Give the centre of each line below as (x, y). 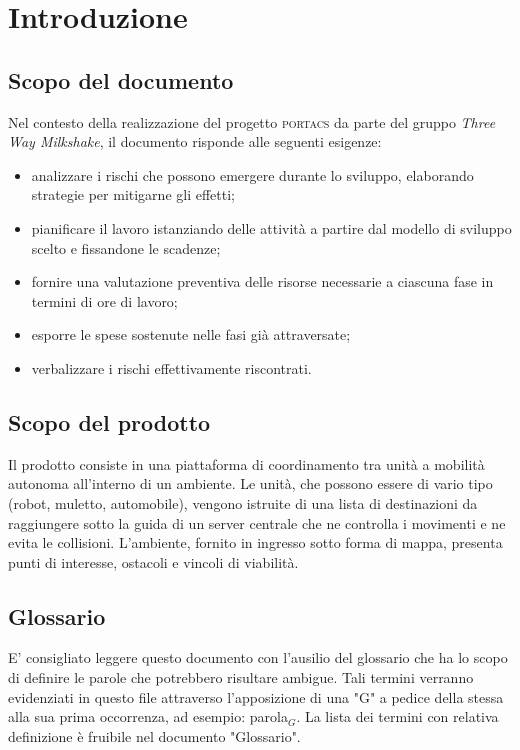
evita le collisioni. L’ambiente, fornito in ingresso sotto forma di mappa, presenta (255, 542)
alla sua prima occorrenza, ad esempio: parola (148, 716)
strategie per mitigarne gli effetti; (133, 194)
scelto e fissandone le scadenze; (126, 247)
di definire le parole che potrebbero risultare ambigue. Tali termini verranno (241, 677)
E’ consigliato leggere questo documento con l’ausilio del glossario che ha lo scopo (258, 657)
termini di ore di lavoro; (104, 300)
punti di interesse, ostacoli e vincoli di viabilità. (153, 561)
